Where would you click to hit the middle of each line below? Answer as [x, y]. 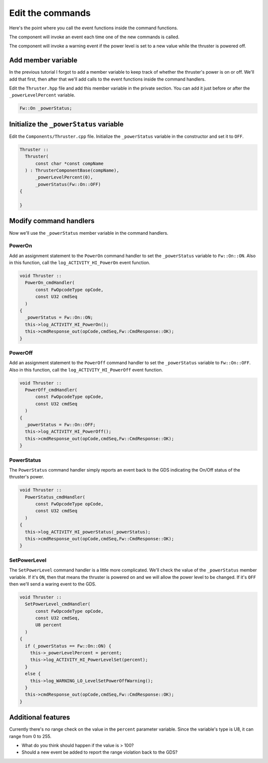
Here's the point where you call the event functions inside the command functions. [94, 28]
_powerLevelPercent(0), [64, 177]
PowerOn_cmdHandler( [50, 283]
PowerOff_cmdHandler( [51, 390]
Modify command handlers [52, 221]
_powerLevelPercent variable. [42, 95]
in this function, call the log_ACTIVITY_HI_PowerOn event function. [80, 263]
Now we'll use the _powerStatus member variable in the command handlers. [89, 233]
